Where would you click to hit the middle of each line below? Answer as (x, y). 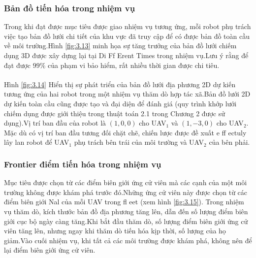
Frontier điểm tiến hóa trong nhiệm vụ (83, 164)
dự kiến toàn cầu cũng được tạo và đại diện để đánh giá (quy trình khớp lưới (120, 103)
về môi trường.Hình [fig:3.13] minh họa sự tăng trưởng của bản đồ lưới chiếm (120, 46)
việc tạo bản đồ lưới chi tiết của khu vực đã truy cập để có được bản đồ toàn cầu (127, 36)
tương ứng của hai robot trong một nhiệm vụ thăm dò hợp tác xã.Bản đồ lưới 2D (127, 94)
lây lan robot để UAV (37, 142)
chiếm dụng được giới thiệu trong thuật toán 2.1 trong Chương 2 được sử (114, 113)
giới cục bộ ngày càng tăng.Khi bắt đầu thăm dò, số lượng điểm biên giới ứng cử (126, 221)
